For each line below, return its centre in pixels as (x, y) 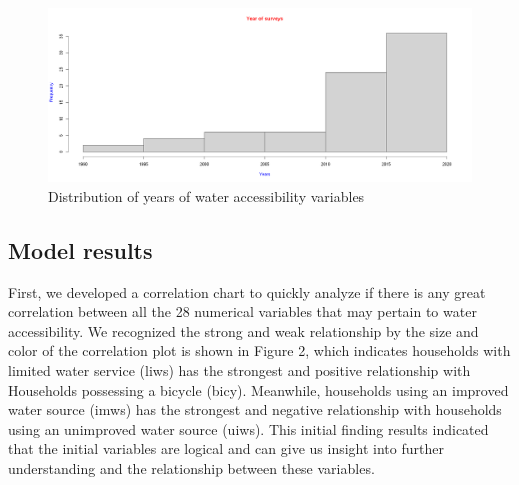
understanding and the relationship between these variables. (191, 468)
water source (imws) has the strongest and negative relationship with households (255, 409)
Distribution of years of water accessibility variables (206, 195)
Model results (80, 249)
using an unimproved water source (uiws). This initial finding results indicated (248, 428)
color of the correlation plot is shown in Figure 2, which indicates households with (259, 350)
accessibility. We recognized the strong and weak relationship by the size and (243, 330)
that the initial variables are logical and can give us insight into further (226, 448)
